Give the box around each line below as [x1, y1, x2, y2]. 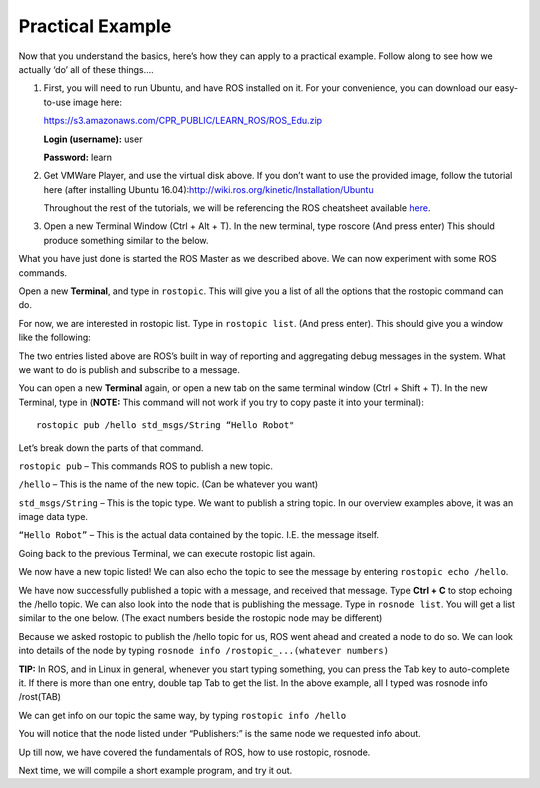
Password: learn [43, 151, 113, 163]
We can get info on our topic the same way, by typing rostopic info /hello [18, 709, 347, 721]
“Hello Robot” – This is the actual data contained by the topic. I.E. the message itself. [18, 529, 380, 541]
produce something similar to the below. [43, 234, 209, 246]
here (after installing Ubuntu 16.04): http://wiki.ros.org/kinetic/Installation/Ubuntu [43, 183, 374, 195]
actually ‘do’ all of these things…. [18, 63, 154, 75]
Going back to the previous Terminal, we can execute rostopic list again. [18, 547, 316, 559]
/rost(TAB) [18, 691, 62, 703]
